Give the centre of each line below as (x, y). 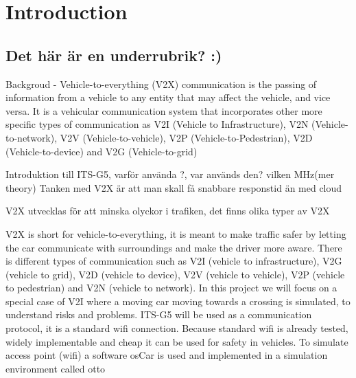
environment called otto (56, 368)
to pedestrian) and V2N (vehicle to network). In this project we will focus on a (171, 288)
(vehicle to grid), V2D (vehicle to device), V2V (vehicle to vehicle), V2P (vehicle (175, 274)
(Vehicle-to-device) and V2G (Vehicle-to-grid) (102, 151)
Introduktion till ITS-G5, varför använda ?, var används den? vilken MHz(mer (170, 174)
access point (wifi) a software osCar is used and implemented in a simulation (167, 355)
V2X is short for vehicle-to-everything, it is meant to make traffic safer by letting (176, 233)
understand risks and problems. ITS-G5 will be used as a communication (159, 314)
